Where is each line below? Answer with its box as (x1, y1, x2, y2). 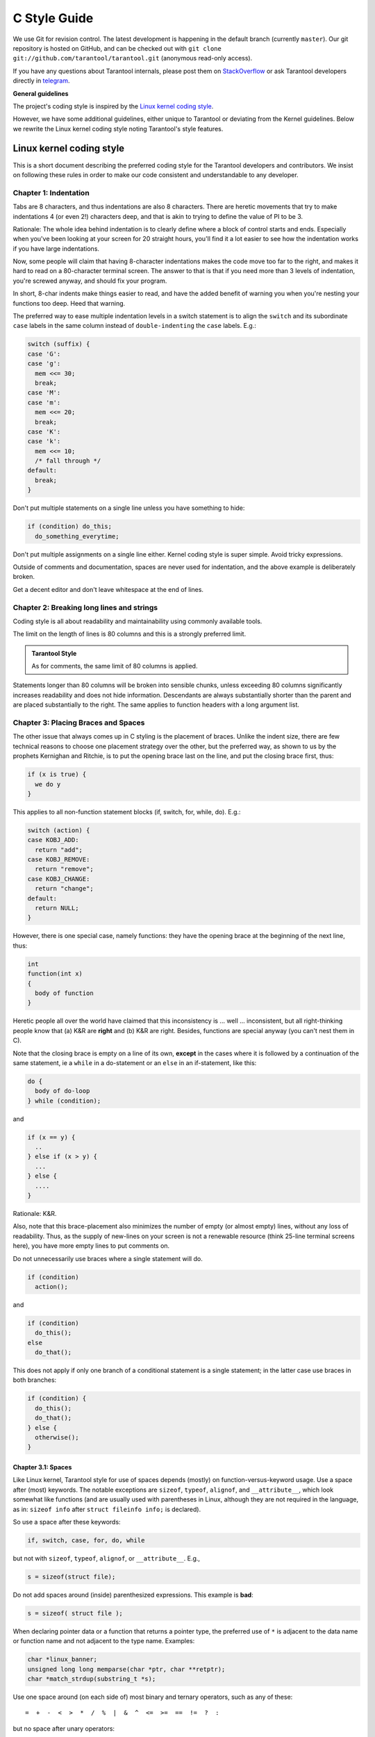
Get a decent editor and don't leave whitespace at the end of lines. (12, 585, 204, 593)
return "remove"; (35, 865, 94, 873)
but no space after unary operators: (12, 1724, 115, 1733)
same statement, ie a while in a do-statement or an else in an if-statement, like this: (12, 1058, 257, 1067)
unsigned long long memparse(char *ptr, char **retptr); (27, 1665, 226, 1673)
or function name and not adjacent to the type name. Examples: (12, 1637, 195, 1645)
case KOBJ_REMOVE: (27, 855, 90, 864)
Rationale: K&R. (12, 1209, 57, 1217)
